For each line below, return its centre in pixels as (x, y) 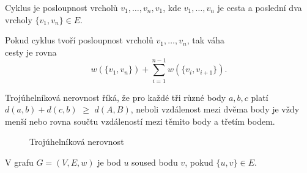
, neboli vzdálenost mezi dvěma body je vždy (215, 109)
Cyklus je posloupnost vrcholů (61, 7)
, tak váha (206, 40)
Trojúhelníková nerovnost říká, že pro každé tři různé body (116, 97)
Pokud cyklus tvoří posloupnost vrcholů (79, 40)
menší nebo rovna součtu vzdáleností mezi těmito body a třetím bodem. (140, 121)
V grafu (19, 162)
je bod (109, 162)
